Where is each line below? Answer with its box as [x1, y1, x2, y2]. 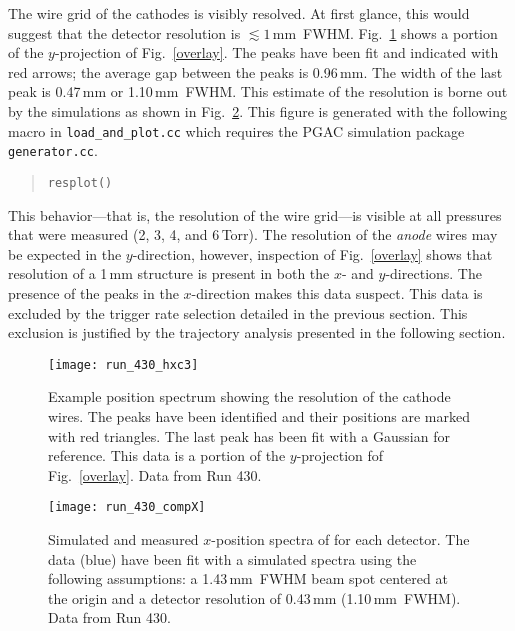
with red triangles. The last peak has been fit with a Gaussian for [48, 425, 450, 446]
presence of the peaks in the [8, 282, 179, 303]
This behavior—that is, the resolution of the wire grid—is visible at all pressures [8, 204, 502, 225]
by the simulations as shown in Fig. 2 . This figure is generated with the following [8, 100, 507, 121]
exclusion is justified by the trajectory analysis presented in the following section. [8, 322, 506, 343]
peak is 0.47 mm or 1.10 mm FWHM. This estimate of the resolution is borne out [8, 81, 508, 102]
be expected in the [8, 243, 122, 264]
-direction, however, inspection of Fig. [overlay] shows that [132, 243, 493, 264]
